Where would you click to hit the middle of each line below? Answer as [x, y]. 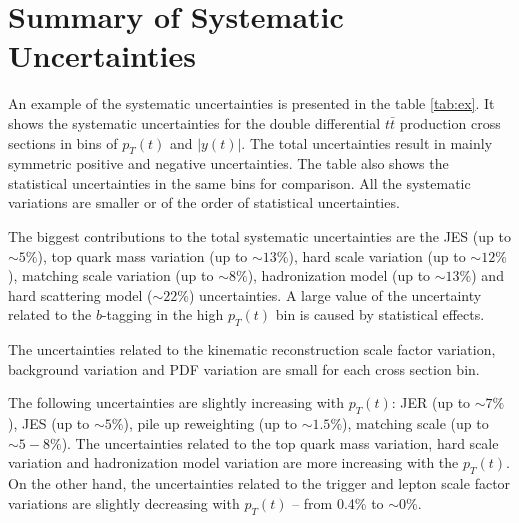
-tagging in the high [162, 314]
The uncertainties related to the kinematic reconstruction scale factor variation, [252, 349]
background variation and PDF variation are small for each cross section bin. [244, 368]
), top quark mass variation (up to [142, 255]
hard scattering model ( [80, 294]
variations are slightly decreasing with [124, 502]
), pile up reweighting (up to [210, 423]
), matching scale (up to [415, 423]
